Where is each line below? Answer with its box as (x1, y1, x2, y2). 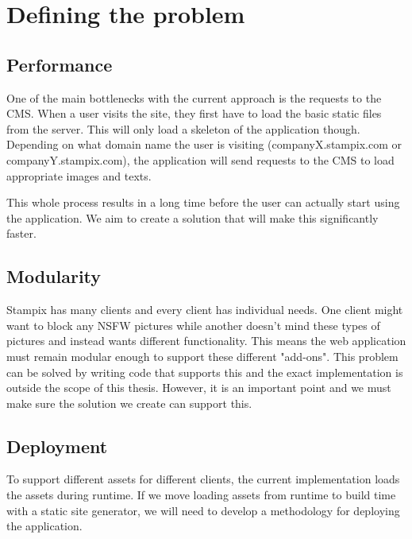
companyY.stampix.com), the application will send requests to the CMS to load (6, 151, 395, 168)
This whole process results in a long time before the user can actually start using (6, 194, 400, 211)
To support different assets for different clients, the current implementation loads (6, 471, 400, 487)
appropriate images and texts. (6, 167, 152, 184)
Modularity (6, 264, 102, 289)
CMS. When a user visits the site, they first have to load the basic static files (6, 105, 382, 122)
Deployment (6, 433, 108, 458)
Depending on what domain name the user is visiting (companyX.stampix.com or (6, 136, 402, 153)
